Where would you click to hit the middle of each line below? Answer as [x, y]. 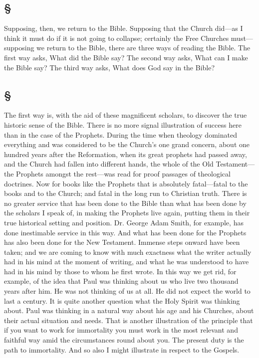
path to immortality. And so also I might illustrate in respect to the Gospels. [122, 349]
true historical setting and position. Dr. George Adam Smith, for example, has [124, 222]
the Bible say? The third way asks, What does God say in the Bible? [110, 67]
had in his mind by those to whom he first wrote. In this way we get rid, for [120, 271]
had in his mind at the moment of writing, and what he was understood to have [127, 262]
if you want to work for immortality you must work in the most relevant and [121, 330]
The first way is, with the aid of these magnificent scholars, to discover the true [126, 115]
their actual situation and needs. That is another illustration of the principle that [129, 320]
